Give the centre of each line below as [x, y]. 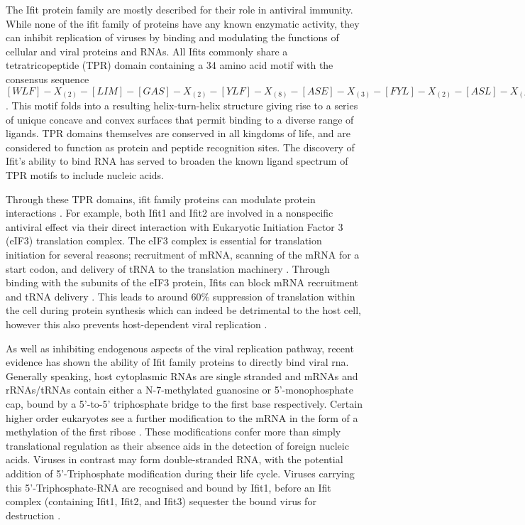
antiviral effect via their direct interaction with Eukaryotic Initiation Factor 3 [175, 226]
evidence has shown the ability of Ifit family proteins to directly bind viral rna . [177, 362]
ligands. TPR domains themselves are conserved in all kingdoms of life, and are [178, 133]
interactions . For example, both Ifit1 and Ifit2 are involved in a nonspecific [170, 213]
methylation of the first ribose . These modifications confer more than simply [173, 432]
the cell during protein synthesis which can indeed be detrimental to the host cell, [183, 310]
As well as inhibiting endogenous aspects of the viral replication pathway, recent [180, 348]
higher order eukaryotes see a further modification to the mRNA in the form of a [182, 417]
